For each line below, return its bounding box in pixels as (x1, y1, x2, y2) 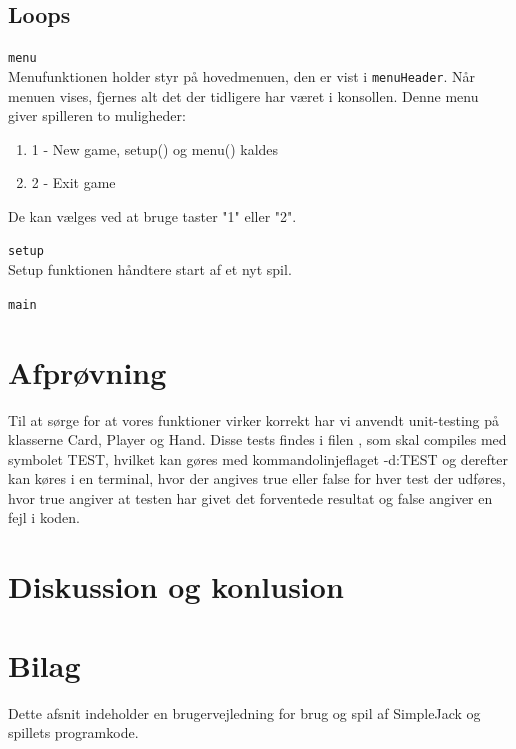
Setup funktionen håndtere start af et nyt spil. (8, 259, 292, 280)
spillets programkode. (8, 722, 139, 743)
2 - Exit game (31, 172, 116, 193)
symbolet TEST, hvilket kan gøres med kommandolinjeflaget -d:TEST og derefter (8, 448, 508, 469)
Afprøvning (8, 351, 167, 392)
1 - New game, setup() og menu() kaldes (31, 138, 279, 159)
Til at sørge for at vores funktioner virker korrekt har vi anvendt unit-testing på (8, 409, 500, 430)
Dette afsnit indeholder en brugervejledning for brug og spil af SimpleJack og (8, 702, 481, 723)
